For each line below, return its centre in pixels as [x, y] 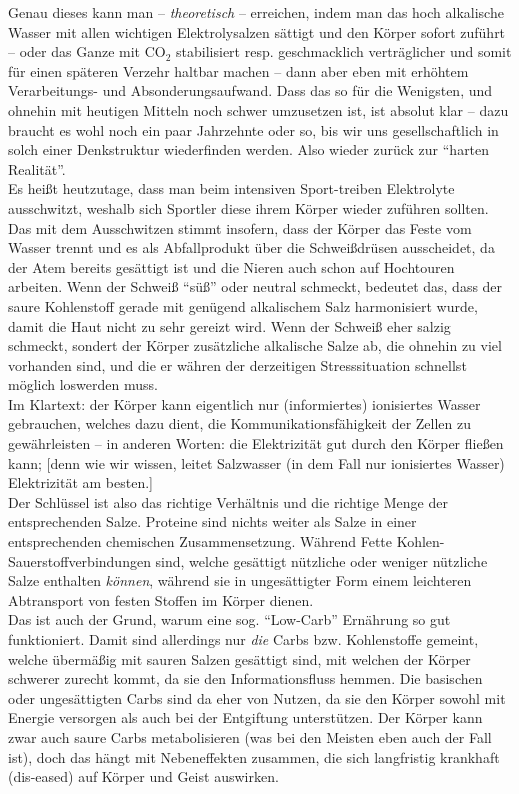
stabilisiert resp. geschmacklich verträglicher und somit [344, 51]
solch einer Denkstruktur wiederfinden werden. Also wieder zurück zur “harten [249, 149]
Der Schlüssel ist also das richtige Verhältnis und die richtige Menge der [228, 501]
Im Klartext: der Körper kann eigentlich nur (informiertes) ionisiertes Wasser [244, 403]
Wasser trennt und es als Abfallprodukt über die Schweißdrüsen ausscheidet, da [251, 247]
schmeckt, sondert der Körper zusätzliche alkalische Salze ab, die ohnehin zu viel [255, 345]
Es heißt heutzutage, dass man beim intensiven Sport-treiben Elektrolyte [231, 188]
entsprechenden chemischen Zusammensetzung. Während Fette [200, 541]
